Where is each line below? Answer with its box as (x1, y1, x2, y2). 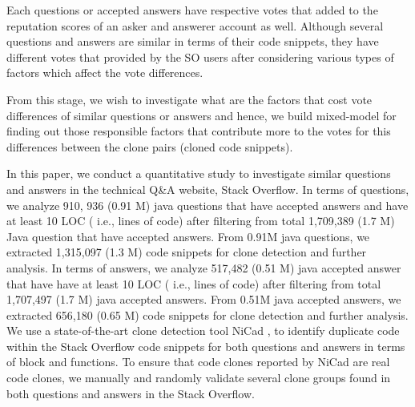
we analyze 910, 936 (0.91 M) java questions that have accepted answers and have (6, 196, 409, 213)
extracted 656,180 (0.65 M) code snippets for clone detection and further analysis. (6, 306, 409, 323)
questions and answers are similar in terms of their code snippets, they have (6, 33, 379, 50)
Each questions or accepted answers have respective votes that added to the (6, 2, 378, 18)
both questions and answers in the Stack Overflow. (6, 385, 255, 401)
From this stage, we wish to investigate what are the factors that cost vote (6, 91, 373, 107)
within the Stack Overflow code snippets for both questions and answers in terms (6, 337, 405, 354)
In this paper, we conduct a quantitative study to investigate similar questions (6, 165, 391, 182)
